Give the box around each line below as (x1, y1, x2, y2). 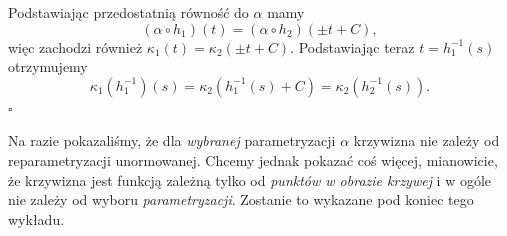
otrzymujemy (8, 56, 88, 77)
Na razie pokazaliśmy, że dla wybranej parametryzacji (8, 130, 336, 151)
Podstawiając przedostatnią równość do (8, 2, 249, 22)
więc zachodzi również (8, 36, 143, 57)
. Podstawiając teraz (290, 36, 415, 57)
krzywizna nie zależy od (353, 130, 500, 151)
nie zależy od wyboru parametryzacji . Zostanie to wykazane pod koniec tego (8, 189, 474, 210)
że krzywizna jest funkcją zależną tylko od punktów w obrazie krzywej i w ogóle (8, 169, 492, 190)
